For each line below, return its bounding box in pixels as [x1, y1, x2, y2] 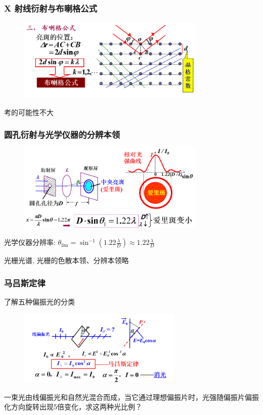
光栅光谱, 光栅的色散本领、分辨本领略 [4, 255, 129, 266]
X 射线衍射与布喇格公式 [4, 2, 98, 14]
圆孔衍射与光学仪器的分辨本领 [4, 128, 120, 141]
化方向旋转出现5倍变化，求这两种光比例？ [4, 401, 142, 412]
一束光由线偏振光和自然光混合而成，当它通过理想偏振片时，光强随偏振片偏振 [4, 391, 259, 402]
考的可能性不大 [4, 107, 54, 117]
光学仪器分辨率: [4, 237, 56, 247]
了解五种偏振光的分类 [4, 296, 75, 307]
